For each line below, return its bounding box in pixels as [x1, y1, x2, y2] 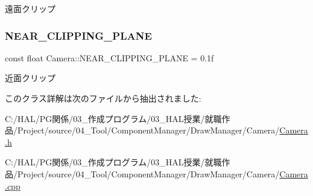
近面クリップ [5, 72, 55, 84]
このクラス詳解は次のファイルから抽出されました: [5, 92, 201, 104]
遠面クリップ [5, 2, 55, 14]
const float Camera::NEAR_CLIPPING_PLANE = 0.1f [5, 51, 214, 64]
